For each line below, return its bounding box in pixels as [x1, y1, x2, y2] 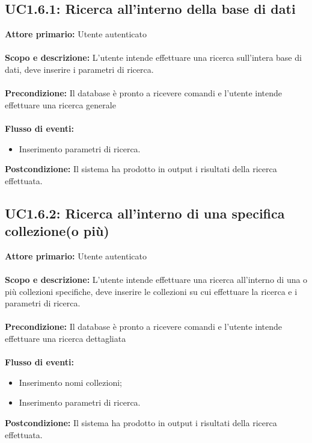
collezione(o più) [5, 221, 109, 240]
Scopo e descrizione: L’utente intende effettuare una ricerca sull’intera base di [5, 51, 302, 64]
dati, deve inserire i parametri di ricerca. [5, 63, 154, 75]
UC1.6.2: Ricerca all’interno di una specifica [5, 203, 285, 222]
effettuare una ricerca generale [5, 98, 116, 111]
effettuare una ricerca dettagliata [5, 332, 126, 345]
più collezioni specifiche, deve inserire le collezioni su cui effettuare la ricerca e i [5, 285, 298, 297]
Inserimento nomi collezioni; [19, 376, 123, 388]
